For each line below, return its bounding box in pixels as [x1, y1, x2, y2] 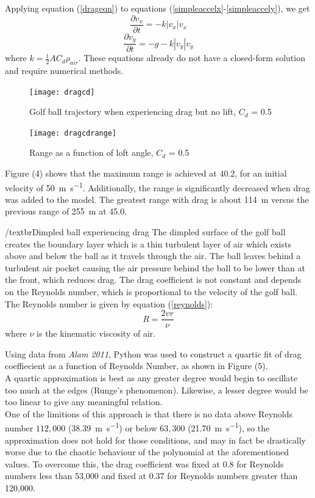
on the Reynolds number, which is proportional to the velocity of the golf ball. [5, 285, 298, 298]
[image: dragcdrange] [29, 128, 117, 137]
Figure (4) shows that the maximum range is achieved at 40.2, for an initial [5, 167, 287, 180]
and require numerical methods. [5, 64, 124, 76]
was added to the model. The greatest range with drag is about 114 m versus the [5, 192, 309, 205]
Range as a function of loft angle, [29, 146, 154, 159]
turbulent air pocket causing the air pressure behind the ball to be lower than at [5, 261, 305, 274]
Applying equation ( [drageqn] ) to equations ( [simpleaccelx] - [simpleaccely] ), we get [5, 2, 310, 14]
